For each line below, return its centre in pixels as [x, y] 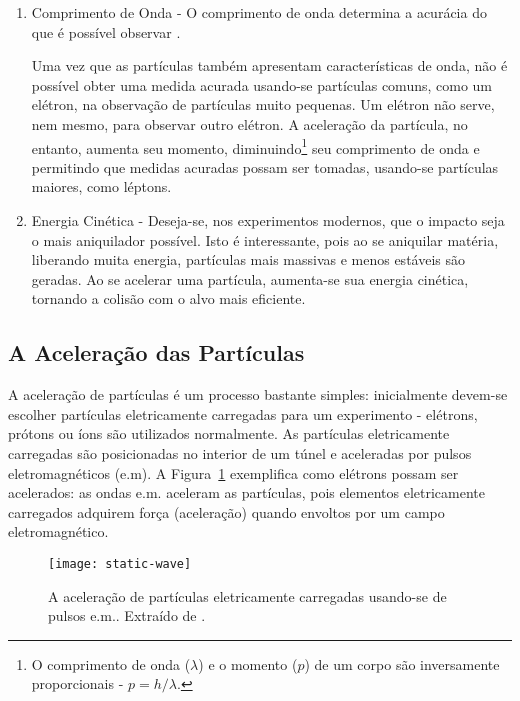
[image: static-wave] [120, 563]
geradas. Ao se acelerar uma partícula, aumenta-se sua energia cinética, [250, 278]
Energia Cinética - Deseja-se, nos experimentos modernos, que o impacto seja [268, 220]
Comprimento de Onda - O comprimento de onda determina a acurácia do [259, 12]
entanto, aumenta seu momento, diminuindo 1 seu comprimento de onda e [255, 146]
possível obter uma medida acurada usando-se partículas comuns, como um [262, 84]
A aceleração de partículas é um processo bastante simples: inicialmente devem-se [258, 394]
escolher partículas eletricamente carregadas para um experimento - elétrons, [243, 413]
